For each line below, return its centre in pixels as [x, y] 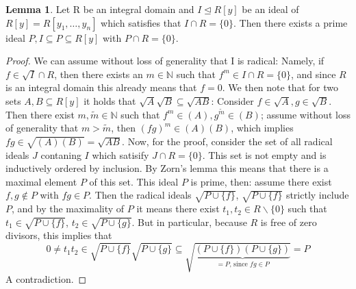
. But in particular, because [189, 222]
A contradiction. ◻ [46, 278]
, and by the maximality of [68, 209]
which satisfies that [141, 22]
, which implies [262, 128]
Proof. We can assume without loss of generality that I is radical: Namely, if [165, 61]
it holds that [110, 100]
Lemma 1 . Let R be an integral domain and [100, 9]
